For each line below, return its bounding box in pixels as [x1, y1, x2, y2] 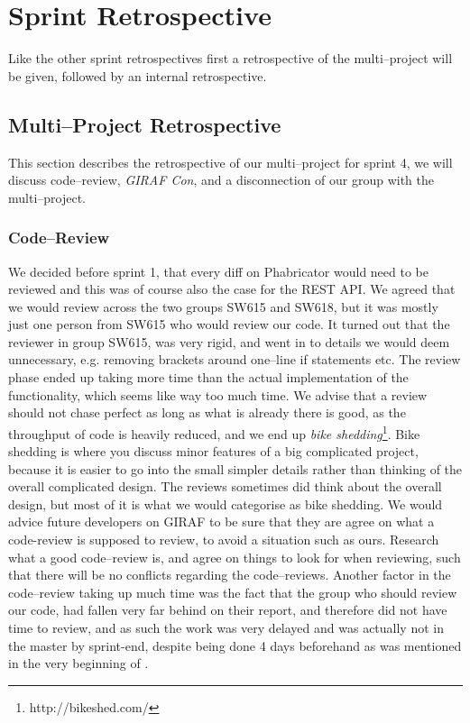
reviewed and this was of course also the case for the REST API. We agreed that [8, 279, 456, 298]
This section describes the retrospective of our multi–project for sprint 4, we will [8, 152, 453, 171]
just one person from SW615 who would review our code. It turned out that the [8, 315, 450, 334]
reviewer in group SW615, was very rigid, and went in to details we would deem [8, 332, 450, 351]
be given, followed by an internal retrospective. [8, 66, 267, 85]
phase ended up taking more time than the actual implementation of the [8, 368, 409, 387]
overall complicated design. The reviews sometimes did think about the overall [8, 477, 442, 496]
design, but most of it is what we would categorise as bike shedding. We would [8, 494, 443, 513]
